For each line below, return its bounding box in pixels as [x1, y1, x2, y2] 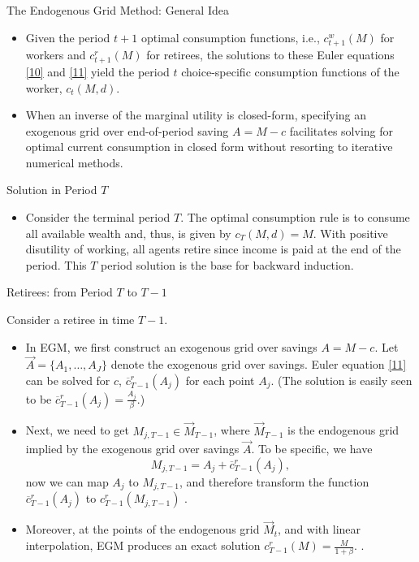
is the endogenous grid [287, 421, 400, 439]
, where [214, 421, 250, 439]
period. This [25, 256, 87, 273]
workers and [25, 45, 86, 63]
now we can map [25, 473, 109, 490]
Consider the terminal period [25, 209, 171, 226]
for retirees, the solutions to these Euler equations [146, 45, 395, 63]
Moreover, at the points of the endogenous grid [25, 521, 260, 538]
